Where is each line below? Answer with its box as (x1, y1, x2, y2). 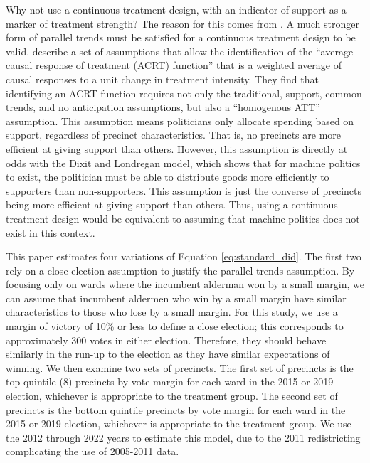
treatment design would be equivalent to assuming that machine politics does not (6, 211, 360, 225)
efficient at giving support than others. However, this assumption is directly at (6, 141, 348, 156)
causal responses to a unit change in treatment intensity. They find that (6, 71, 319, 86)
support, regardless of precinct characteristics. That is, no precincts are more (6, 127, 342, 142)
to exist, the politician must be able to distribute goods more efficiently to (6, 169, 329, 184)
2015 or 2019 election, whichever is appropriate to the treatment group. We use (6, 416, 351, 431)
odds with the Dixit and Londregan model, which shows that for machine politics (6, 155, 361, 170)
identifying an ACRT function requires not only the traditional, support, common (6, 85, 362, 100)
